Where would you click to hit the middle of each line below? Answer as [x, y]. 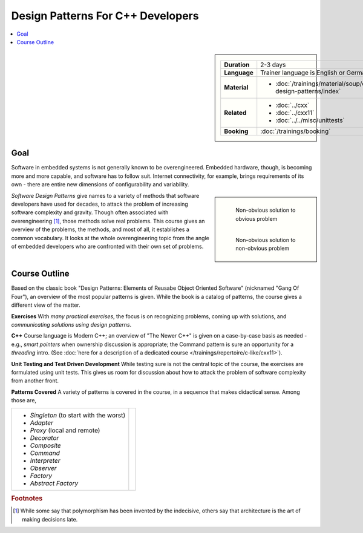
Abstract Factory [54, 483]
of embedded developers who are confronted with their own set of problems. [107, 246]
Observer [43, 468]
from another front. [35, 381]
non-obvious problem [263, 249]
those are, [24, 401]
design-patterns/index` [308, 91]
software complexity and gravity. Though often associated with [90, 212]
